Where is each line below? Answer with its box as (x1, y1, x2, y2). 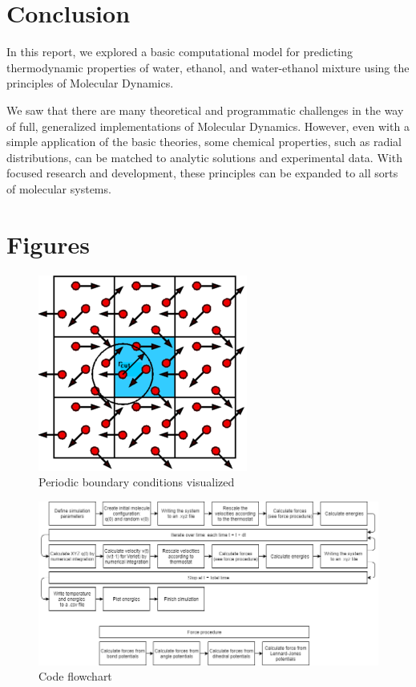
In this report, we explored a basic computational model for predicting (6, 43, 353, 60)
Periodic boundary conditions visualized (38, 474, 235, 490)
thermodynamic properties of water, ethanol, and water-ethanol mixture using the (6, 59, 410, 75)
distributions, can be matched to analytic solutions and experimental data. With (6, 148, 402, 165)
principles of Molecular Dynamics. (6, 75, 174, 91)
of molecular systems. (6, 180, 111, 197)
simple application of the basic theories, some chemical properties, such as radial (6, 133, 402, 150)
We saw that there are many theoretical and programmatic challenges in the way (6, 101, 404, 118)
